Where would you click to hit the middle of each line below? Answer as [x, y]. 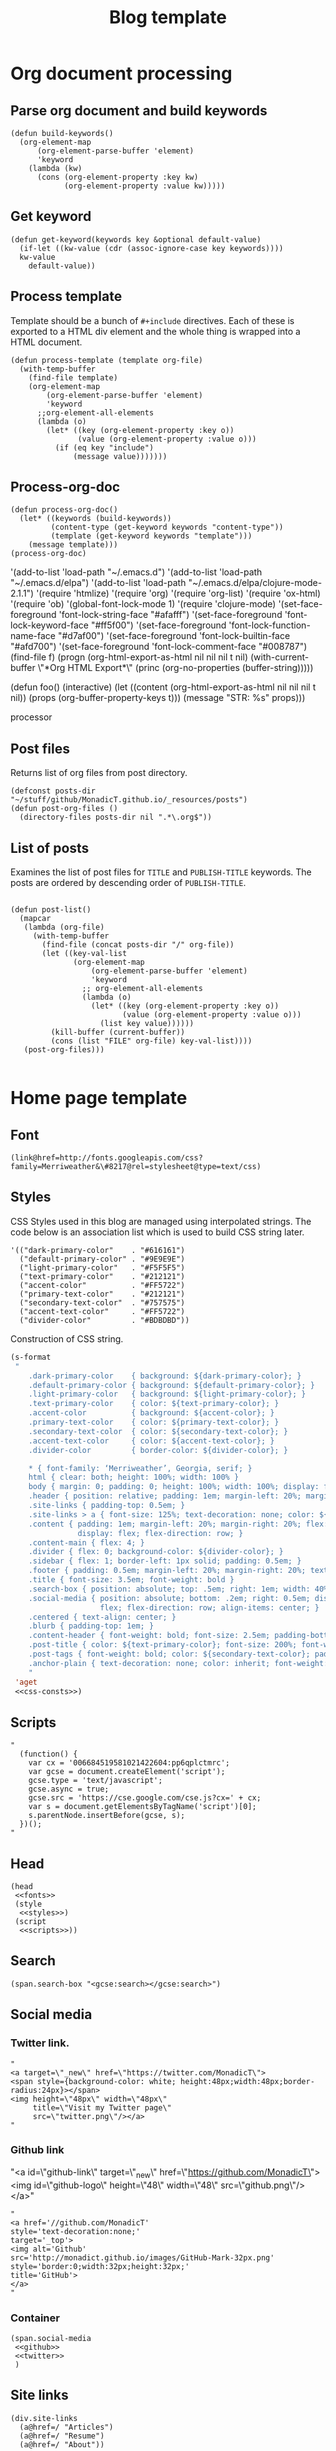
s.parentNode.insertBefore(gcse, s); [107, 1816]
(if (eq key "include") [104, 447]
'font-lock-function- [269, 625]
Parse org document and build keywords [139, 110]
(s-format [31, 1357]
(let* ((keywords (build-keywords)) [95, 519]
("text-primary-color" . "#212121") [102, 1276]
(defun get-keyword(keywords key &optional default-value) [136, 239]
